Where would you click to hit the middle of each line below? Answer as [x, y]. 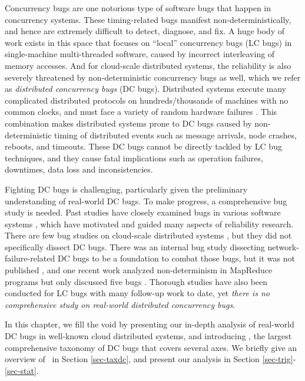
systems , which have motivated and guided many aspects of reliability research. [149, 223]
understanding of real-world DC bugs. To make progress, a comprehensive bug [146, 201]
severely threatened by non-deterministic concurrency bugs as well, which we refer [153, 77]
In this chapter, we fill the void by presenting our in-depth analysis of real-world [150, 324]
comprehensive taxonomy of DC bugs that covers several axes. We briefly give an [151, 347]
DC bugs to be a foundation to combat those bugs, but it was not [176, 258]
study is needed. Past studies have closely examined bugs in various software [143, 212]
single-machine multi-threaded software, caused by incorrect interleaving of [140, 54]
